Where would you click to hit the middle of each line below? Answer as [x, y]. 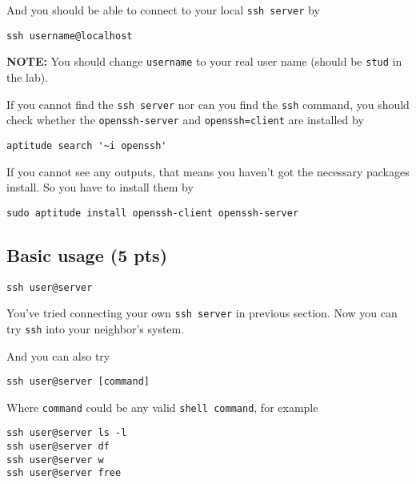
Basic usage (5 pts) [87, 254]
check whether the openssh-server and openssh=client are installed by [185, 120]
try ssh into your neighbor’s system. [96, 328]
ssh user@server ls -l [67, 433]
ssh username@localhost [70, 36]
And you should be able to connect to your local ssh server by [163, 10]
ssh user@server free [64, 473]
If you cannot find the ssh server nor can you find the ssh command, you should [208, 104]
